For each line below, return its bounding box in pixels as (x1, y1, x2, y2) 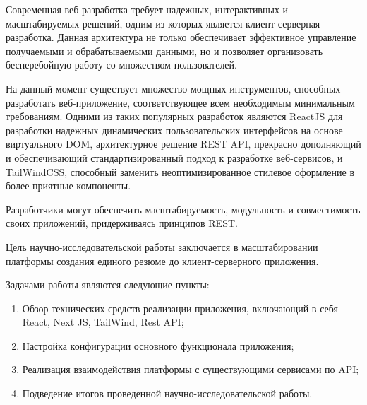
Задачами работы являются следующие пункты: (6, 277, 210, 292)
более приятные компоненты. (6, 178, 131, 193)
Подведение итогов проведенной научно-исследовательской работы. (22, 386, 313, 401)
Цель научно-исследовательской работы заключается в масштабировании (6, 239, 318, 254)
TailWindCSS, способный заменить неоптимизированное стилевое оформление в (6, 164, 355, 179)
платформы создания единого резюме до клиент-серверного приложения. (6, 253, 319, 268)
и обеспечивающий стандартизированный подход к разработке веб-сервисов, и (6, 150, 343, 165)
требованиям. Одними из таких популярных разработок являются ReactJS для (6, 109, 343, 124)
